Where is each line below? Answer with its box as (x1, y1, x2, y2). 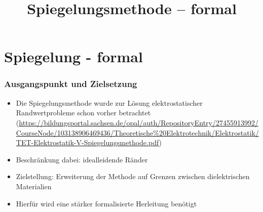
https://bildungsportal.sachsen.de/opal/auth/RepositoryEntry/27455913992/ (19, 117, 258, 128)
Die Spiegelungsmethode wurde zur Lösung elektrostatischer (16, 97, 203, 108)
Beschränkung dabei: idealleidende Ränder (16, 154, 148, 164)
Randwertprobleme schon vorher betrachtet (16, 107, 151, 118)
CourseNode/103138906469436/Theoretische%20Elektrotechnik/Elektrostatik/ (16, 127, 259, 138)
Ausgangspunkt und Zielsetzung (4, 77, 137, 90)
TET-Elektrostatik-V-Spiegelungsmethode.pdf (16, 137, 159, 148)
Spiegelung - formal (4, 46, 143, 67)
